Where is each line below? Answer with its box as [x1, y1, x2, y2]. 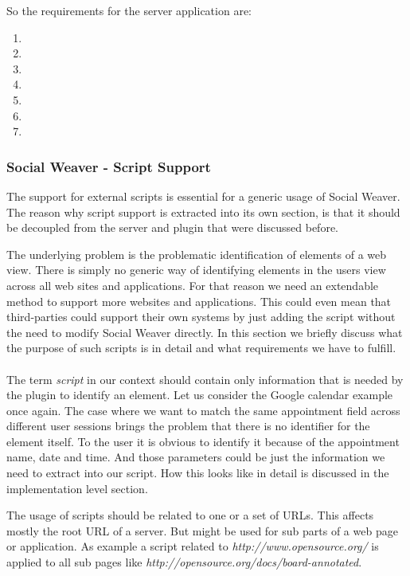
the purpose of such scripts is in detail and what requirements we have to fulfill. [6, 339, 396, 356]
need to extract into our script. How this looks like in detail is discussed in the [6, 464, 389, 481]
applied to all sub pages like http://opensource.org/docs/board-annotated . [6, 554, 362, 570]
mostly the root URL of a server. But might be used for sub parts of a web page [6, 522, 398, 539]
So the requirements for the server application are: [6, 2, 252, 18]
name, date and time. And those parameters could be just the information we [6, 449, 385, 465]
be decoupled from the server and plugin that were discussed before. [6, 219, 339, 236]
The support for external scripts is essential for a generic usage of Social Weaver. [6, 187, 400, 204]
